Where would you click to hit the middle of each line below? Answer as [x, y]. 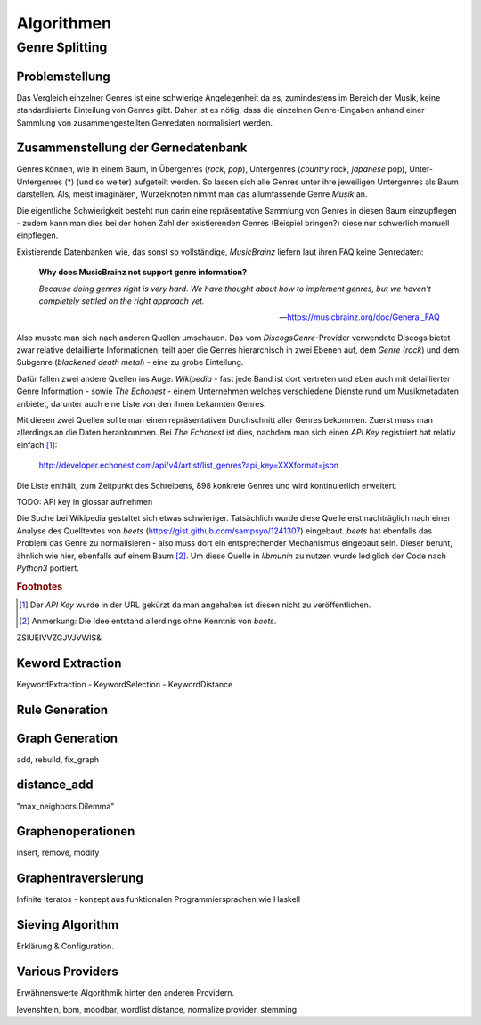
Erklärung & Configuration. [65, 946]
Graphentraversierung [80, 879]
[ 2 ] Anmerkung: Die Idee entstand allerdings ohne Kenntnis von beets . [148, 621]
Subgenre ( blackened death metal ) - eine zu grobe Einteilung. [130, 362]
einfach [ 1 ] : [37, 444]
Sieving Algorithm [68, 925]
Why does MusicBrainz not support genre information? [143, 273]
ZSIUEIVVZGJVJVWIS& [59, 638]
